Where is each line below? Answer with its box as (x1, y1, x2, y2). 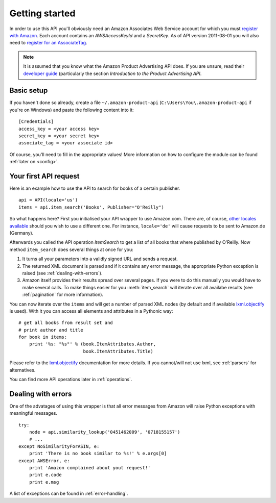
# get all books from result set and (18, 320, 113, 326)
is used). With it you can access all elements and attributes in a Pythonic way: (9, 308, 173, 314)
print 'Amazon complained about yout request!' (29, 465, 151, 471)
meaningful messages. (9, 410, 57, 416)
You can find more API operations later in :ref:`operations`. (9, 376, 132, 383)
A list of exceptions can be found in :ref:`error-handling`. (9, 490, 128, 497)
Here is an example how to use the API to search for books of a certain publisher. (9, 185, 180, 191)
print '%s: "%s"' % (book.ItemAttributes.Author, (29, 341, 156, 347)
